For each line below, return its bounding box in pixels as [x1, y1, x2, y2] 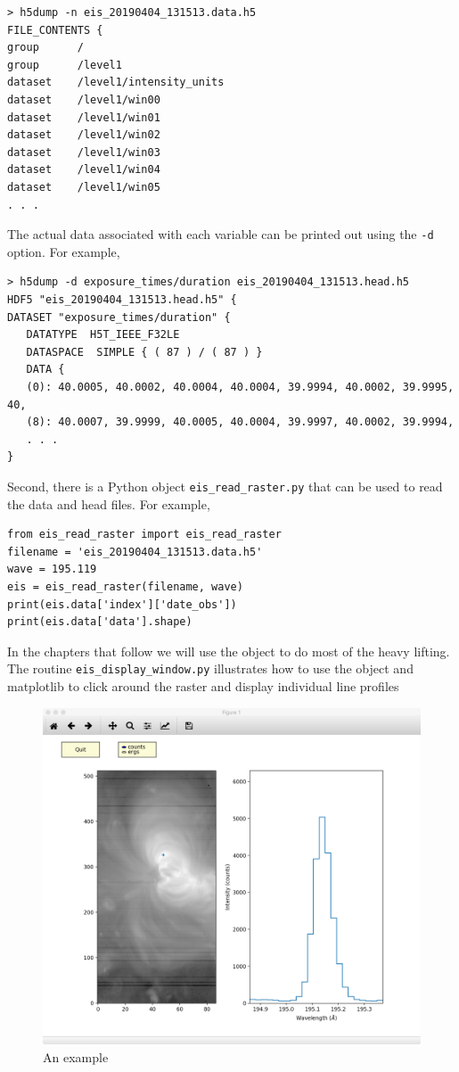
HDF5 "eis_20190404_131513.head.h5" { [7, 293, 237, 306]
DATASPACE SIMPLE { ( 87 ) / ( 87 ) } [26, 345, 263, 359]
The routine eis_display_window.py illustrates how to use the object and [7, 659, 414, 678]
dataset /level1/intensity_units [7, 76, 225, 89]
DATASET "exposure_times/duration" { [7, 310, 231, 324]
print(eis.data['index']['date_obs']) [7, 598, 237, 611]
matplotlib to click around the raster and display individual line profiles [7, 676, 399, 695]
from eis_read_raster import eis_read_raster [7, 528, 282, 541]
